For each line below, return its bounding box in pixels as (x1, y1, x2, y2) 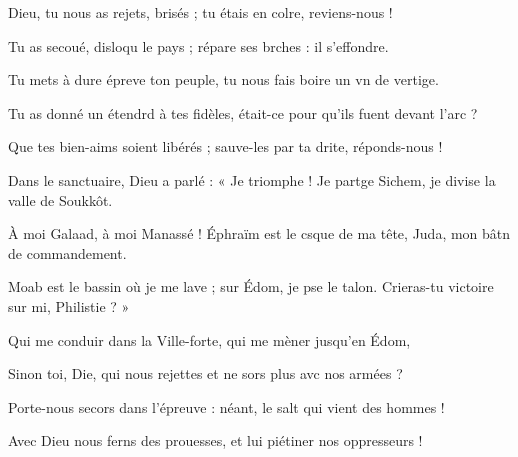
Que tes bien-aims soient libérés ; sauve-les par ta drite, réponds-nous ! (8, 136, 443, 157)
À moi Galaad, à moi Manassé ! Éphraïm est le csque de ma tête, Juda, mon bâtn (8, 223, 511, 244)
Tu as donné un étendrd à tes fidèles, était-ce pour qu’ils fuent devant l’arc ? (8, 102, 478, 123)
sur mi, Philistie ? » (8, 295, 130, 316)
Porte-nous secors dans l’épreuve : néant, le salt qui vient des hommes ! (8, 396, 445, 417)
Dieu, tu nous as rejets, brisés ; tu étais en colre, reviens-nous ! (8, 2, 393, 22)
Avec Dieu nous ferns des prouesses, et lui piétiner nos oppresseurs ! (8, 430, 423, 451)
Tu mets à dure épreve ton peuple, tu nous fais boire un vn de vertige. (8, 69, 439, 90)
